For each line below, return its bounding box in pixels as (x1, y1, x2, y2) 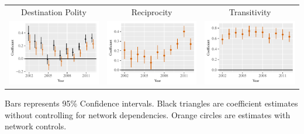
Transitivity (229, 5, 271, 18)
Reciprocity (131, 5, 172, 18)
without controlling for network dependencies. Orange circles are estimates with (5, 108, 291, 121)
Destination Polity (21, 5, 87, 18)
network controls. (5, 120, 67, 132)
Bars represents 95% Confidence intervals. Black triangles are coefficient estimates (5, 97, 298, 109)
